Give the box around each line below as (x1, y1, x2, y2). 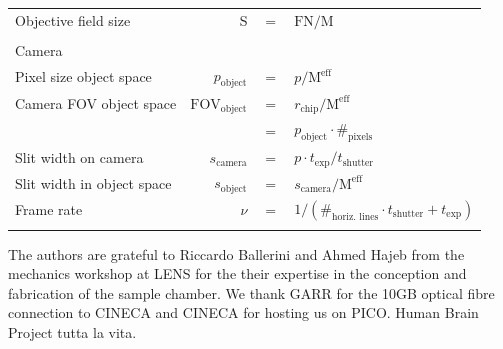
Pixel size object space (15, 66, 152, 87)
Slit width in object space (15, 172, 172, 193)
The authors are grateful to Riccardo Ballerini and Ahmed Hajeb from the (8, 243, 465, 264)
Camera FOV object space (15, 93, 177, 114)
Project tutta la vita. (8, 322, 137, 343)
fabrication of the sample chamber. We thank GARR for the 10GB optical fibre (8, 282, 495, 303)
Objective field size (15, 9, 131, 30)
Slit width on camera (15, 146, 144, 167)
